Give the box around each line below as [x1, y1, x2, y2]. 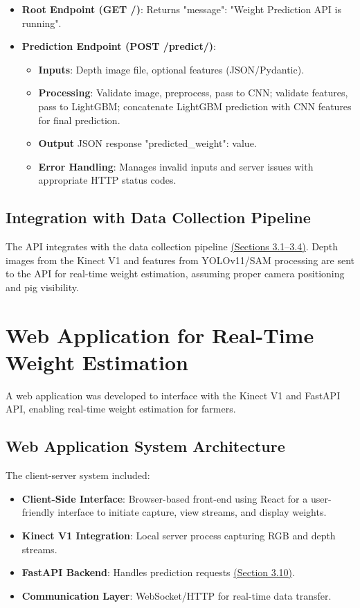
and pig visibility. [6, 279, 79, 294]
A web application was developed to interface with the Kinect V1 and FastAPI [6, 388, 341, 402]
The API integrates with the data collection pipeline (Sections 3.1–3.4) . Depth [6, 239, 339, 254]
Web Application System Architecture [6, 435, 285, 457]
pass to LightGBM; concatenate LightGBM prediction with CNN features [38, 98, 352, 113]
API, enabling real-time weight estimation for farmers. [6, 401, 236, 416]
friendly [21, 505, 55, 519]
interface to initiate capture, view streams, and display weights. [57, 505, 327, 519]
